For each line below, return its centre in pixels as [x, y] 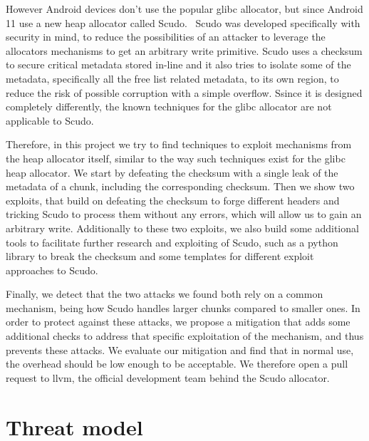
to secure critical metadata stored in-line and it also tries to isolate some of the [178, 64]
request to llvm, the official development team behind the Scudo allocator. [168, 377]
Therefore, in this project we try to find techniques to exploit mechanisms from [179, 144]
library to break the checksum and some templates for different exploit [160, 256]
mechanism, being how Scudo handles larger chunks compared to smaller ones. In [183, 307]
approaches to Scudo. [52, 270]
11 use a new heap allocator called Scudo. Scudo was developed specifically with [183, 22]
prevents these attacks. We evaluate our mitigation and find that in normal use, [180, 349]
